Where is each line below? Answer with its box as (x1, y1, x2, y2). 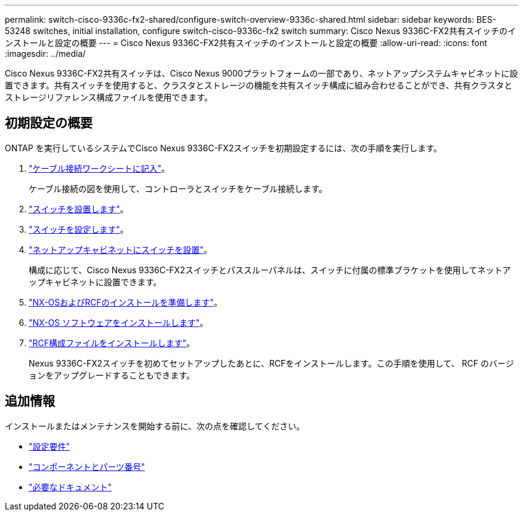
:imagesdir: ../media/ (5, 48, 86, 59)
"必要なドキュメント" (29, 481, 112, 492)
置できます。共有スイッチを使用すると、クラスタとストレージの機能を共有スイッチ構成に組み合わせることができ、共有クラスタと (5, 80, 513, 90)
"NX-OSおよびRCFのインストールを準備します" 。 (29, 297, 223, 307)
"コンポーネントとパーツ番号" (29, 461, 145, 472)
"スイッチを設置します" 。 (29, 203, 129, 214)
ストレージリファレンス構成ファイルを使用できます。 (5, 92, 213, 102)
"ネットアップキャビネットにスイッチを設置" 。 (29, 244, 213, 255)
